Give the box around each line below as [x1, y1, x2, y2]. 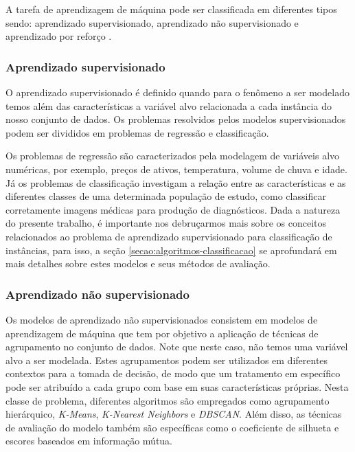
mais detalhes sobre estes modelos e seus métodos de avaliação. [5, 256, 271, 271]
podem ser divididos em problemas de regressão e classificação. [5, 125, 269, 139]
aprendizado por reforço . [5, 29, 112, 43]
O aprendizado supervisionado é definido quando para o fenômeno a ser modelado [5, 85, 350, 99]
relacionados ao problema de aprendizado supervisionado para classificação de [5, 229, 332, 243]
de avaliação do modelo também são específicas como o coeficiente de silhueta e [5, 420, 339, 434]
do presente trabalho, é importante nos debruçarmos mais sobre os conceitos [5, 216, 327, 230]
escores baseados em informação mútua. [5, 433, 173, 448]
